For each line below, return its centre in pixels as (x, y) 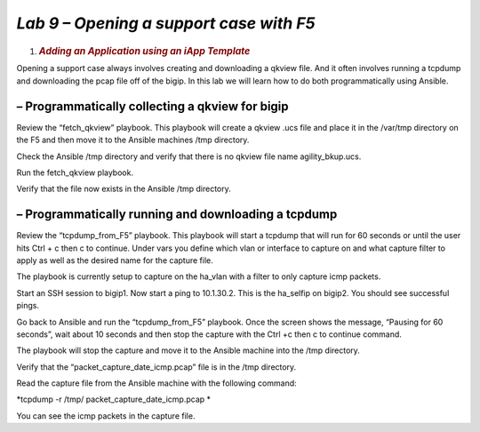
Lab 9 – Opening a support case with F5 (166, 23)
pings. (28, 306)
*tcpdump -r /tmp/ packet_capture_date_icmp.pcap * (114, 399)
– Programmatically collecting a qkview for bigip (152, 106)
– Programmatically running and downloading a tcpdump (177, 215)
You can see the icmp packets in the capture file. (106, 416)
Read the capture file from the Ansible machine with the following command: (156, 383)
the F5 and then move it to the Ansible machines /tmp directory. (133, 140)
